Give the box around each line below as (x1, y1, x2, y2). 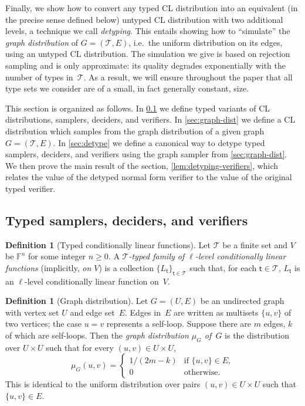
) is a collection (99, 261, 154, 273)
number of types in (5, 70, 73, 83)
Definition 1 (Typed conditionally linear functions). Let (5, 238, 211, 251)
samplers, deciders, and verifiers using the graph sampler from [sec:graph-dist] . (5, 148, 287, 160)
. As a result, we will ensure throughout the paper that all (83, 70, 293, 83)
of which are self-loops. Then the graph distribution (5, 329, 189, 341)
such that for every (46, 341, 114, 353)
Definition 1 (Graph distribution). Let (5, 295, 148, 307)
